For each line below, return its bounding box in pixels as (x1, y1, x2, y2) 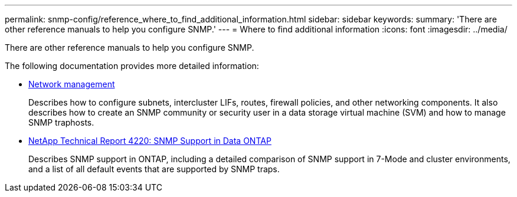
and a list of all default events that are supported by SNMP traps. (28, 164, 280, 174)
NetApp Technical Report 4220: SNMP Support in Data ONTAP (28, 136, 271, 146)
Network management (28, 79, 115, 89)
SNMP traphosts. (28, 117, 94, 127)
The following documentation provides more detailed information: (5, 61, 259, 71)
